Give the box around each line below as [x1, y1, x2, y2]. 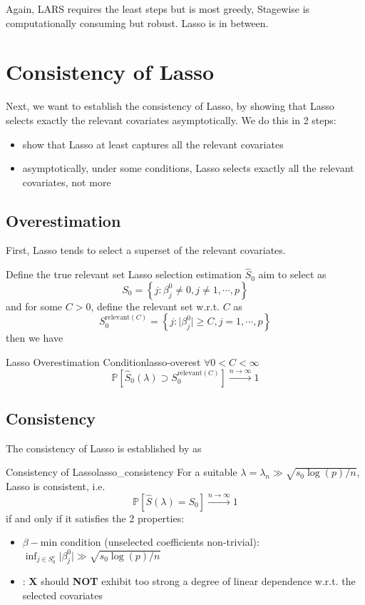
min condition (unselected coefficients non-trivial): [40, 534, 259, 549]
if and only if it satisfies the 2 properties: [6, 510, 185, 525]
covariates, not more [22, 174, 111, 189]
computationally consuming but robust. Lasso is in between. [6, 15, 269, 30]
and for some [6, 298, 63, 313]
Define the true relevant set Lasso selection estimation [6, 267, 242, 282]
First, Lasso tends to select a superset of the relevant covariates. [6, 243, 286, 258]
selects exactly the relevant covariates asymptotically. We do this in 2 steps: [6, 112, 336, 127]
